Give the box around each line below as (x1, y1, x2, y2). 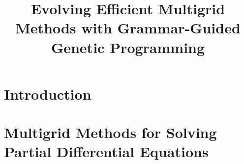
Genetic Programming (51, 37, 205, 57)
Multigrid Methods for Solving (4, 122, 217, 142)
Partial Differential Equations (4, 141, 209, 162)
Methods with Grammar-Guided (15, 18, 241, 38)
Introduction (4, 83, 91, 104)
